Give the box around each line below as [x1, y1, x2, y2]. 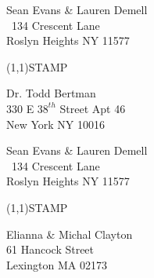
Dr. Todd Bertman [6, 85, 96, 101]
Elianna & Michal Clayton [6, 225, 133, 242]
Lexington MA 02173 [6, 256, 107, 273]
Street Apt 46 [59, 100, 126, 116]
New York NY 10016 [6, 115, 106, 132]
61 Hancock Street [6, 241, 95, 258]
